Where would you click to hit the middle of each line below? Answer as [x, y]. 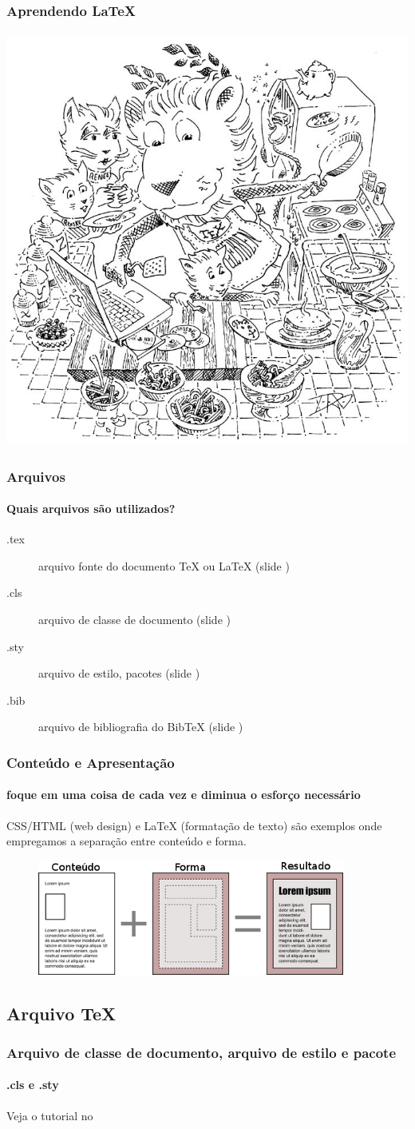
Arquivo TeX [61, 1013]
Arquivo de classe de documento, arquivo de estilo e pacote [201, 1052]
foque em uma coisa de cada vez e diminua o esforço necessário [184, 795]
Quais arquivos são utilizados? [91, 509]
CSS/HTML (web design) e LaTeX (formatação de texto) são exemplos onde [194, 825]
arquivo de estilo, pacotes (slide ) [119, 673]
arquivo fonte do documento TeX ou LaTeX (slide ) [164, 565]
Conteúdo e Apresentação [91, 762]
